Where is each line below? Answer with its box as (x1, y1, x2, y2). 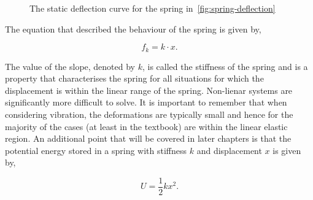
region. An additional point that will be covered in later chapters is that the (5, 132, 292, 145)
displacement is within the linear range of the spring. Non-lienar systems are (5, 83, 293, 96)
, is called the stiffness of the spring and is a (142, 60, 308, 72)
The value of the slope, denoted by (5, 60, 136, 72)
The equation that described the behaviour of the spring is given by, (5, 22, 261, 35)
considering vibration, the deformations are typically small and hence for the (5, 108, 293, 121)
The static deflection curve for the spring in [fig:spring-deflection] (29, 2, 276, 14)
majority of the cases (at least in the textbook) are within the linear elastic (5, 120, 288, 133)
